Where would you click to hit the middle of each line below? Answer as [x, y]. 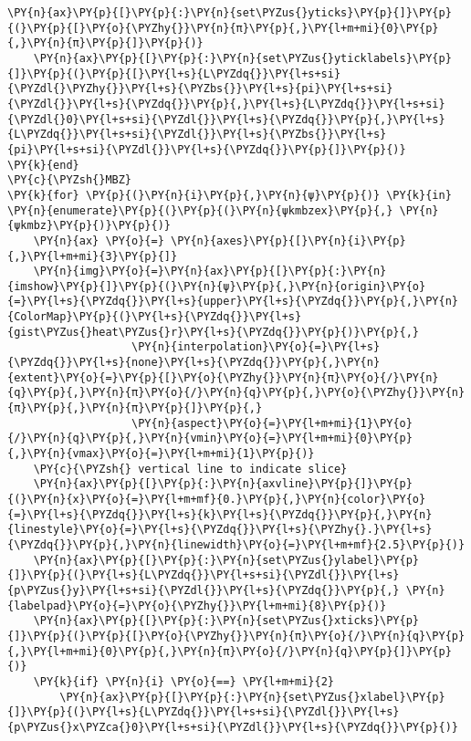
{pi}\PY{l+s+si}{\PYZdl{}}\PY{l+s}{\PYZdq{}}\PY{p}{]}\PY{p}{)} [207, 149]
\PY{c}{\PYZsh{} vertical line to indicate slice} [190, 469]
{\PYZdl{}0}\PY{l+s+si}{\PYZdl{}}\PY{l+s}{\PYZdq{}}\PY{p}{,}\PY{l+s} [226, 119]
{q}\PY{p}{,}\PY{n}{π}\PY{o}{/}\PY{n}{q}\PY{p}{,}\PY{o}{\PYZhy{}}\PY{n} [236, 393]
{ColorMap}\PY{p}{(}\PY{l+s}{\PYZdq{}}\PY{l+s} [155, 317]
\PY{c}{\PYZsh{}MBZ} [70, 180]
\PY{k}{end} [43, 165]
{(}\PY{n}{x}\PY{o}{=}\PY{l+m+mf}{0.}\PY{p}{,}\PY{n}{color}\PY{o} [217, 499]
